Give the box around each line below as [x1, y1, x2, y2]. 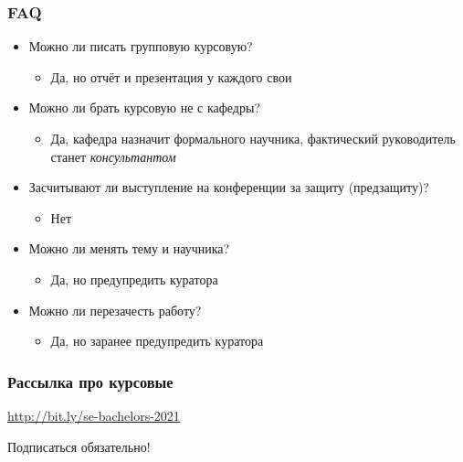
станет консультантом [50, 146, 176, 166]
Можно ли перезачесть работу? [28, 300, 202, 319]
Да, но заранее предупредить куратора [50, 331, 264, 350]
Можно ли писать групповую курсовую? [28, 37, 253, 56]
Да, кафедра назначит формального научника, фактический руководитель [50, 129, 456, 147]
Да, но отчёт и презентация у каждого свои [50, 67, 292, 86]
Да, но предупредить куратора [50, 269, 218, 288]
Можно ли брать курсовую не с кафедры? [28, 98, 261, 117]
